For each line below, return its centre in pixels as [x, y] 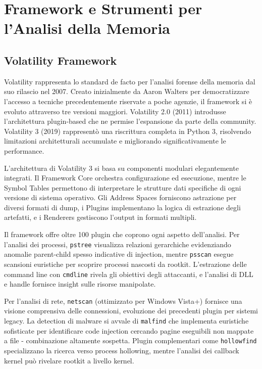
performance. [24, 150]
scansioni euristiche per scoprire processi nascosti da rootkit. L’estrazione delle [125, 264]
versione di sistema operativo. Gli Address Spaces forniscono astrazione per [120, 197]
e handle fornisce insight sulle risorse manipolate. [80, 284]
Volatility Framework [61, 60]
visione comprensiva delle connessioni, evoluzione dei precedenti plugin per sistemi [131, 311]
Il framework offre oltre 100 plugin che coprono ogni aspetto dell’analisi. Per [122, 234]
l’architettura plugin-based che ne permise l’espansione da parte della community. [130, 121]
